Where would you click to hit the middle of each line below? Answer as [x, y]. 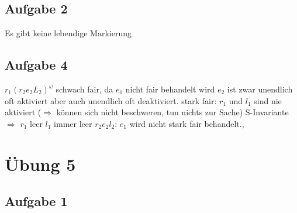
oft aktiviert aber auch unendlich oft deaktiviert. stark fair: [111, 100]
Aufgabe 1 [36, 201]
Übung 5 [40, 164]
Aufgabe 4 [36, 65]
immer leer [73, 123]
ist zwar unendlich [260, 89]
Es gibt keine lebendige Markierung [68, 33]
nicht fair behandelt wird [170, 89]
